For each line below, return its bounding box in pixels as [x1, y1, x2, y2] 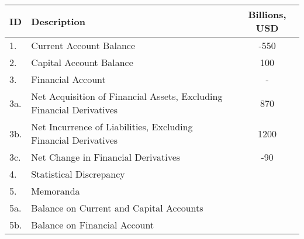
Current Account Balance [31, 39, 135, 52]
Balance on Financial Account [31, 218, 154, 231]
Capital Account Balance [31, 56, 133, 69]
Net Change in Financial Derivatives [31, 150, 181, 164]
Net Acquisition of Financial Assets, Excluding [31, 89, 223, 103]
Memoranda [31, 184, 80, 198]
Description [31, 14, 85, 28]
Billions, [248, 8, 286, 21]
